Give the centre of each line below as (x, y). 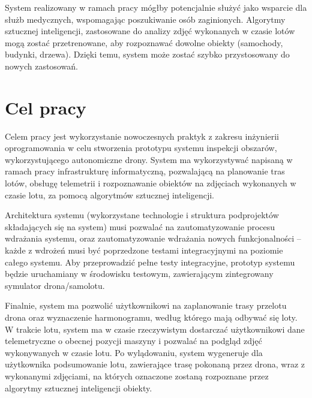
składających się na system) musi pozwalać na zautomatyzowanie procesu (140, 226)
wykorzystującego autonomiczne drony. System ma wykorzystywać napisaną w (149, 159)
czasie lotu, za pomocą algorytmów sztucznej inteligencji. (109, 195)
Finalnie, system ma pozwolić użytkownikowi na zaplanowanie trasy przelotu (146, 305)
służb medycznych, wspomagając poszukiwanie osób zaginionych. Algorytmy (145, 19)
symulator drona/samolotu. (55, 285)
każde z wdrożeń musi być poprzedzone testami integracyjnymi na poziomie (144, 250)
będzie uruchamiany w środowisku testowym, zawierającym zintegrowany (139, 274)
